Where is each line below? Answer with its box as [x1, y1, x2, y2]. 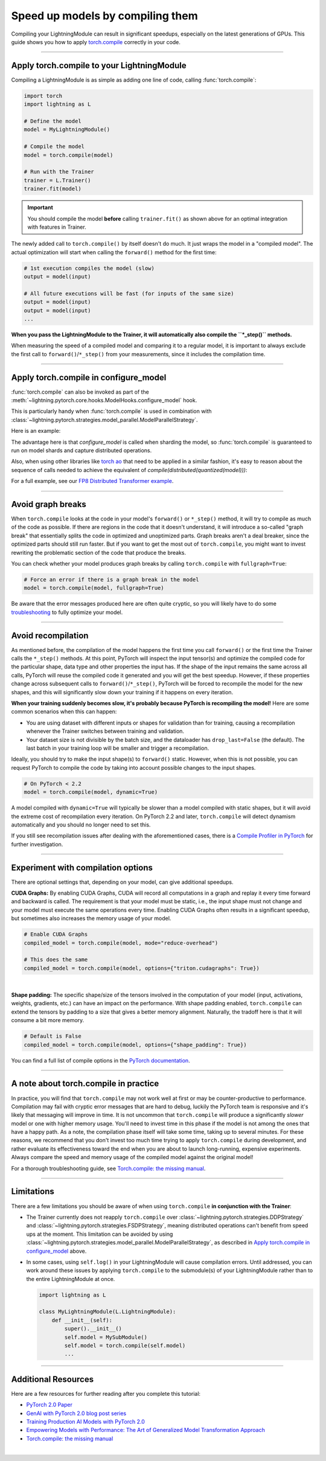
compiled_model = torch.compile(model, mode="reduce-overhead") [24, 939, 219, 946]
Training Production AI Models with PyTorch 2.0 [26, 1418, 145, 1425]
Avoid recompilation [11, 630, 89, 641]
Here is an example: [11, 427, 61, 435]
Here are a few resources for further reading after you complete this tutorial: [11, 1390, 201, 1397]
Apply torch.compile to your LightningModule [11, 60, 187, 71]
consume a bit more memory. [11, 1017, 85, 1024]
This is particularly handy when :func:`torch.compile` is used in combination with [11, 408, 212, 415]
